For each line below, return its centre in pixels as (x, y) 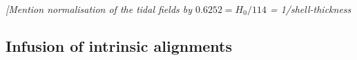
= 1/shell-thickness (310, 9)
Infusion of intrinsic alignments (119, 45)
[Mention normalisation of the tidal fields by (99, 9)
